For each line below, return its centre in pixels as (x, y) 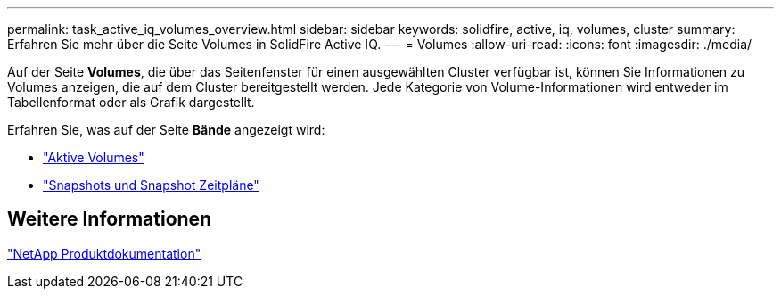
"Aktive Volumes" (94, 157)
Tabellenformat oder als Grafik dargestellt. (131, 102)
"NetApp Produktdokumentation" (104, 253)
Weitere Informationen (110, 219)
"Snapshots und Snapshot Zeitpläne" (151, 185)
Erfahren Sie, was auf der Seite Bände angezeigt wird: (166, 130)
